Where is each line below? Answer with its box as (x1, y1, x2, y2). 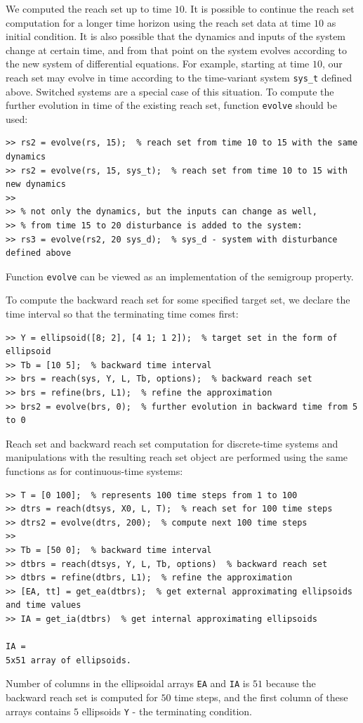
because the (265, 676, 316, 691)
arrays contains (6, 703, 71, 718)
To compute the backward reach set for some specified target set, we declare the (6, 292, 350, 307)
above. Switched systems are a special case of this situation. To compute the (6, 84, 334, 98)
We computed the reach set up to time (6, 1, 172, 15)
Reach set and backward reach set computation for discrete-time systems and (6, 436, 338, 450)
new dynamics (6, 179, 66, 190)
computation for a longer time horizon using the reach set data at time (6, 15, 311, 30)
